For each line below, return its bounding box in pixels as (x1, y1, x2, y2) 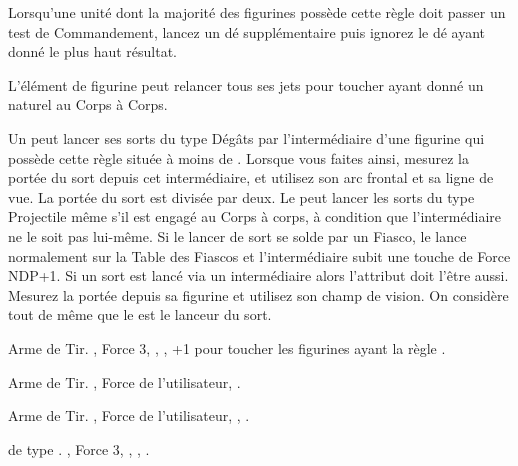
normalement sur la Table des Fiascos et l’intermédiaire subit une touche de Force (8, 245, 511, 266)
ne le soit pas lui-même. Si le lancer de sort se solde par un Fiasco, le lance (8, 225, 467, 246)
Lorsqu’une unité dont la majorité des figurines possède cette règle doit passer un (8, 2, 506, 22)
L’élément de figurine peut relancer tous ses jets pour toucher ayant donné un (8, 74, 484, 95)
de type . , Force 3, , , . (8, 438, 150, 459)
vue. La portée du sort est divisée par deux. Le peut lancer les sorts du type (8, 186, 475, 207)
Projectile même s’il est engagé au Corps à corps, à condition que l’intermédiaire (8, 206, 501, 227)
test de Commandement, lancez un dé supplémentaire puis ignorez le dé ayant (8, 21, 486, 42)
